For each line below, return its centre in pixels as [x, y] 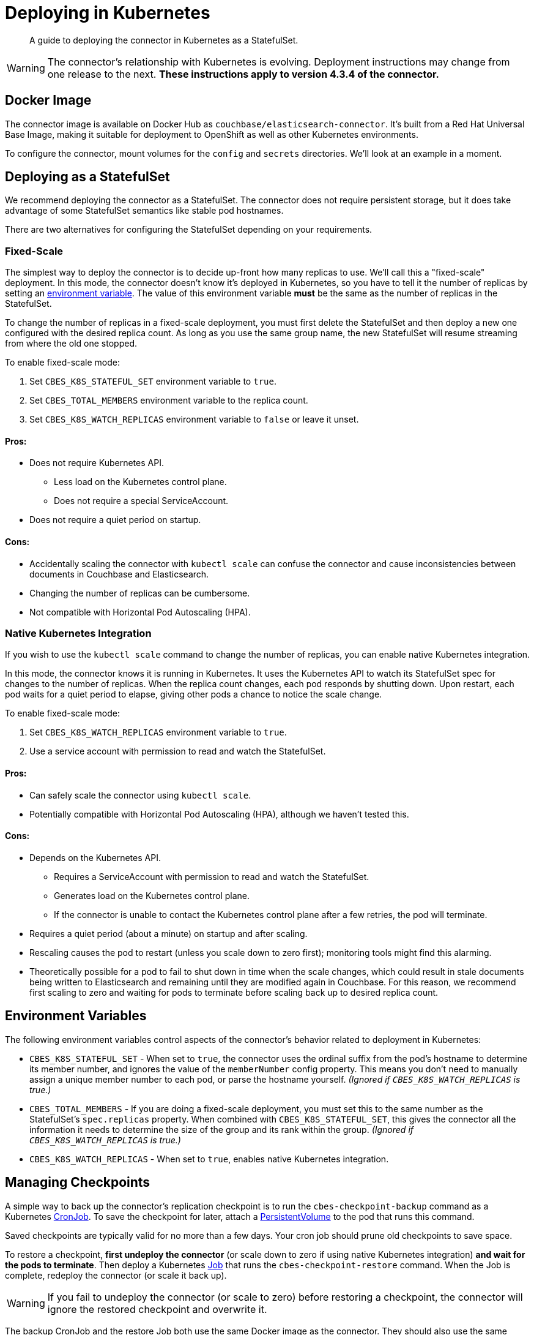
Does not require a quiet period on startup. [115, 520]
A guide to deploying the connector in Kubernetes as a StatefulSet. [164, 40]
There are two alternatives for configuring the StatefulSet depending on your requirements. [189, 230]
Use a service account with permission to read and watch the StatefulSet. [178, 751]
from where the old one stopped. [71, 344]
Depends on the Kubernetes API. [95, 857]
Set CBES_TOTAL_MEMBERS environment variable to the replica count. [169, 401]
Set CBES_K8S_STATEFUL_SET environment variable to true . [153, 382]
